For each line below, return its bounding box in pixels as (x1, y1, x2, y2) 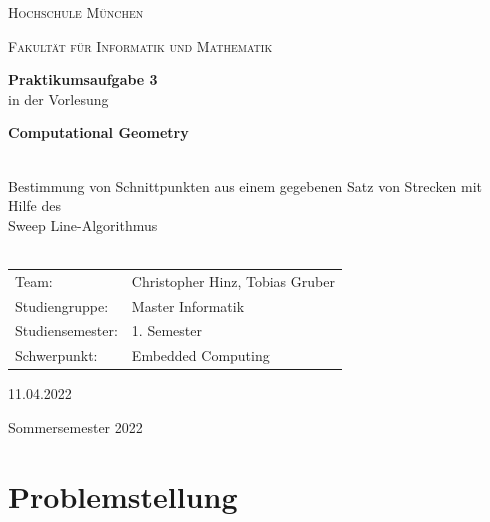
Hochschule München (8, 2, 144, 22)
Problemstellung (8, 475, 238, 516)
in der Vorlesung (8, 88, 109, 109)
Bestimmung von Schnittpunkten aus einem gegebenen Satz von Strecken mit (8, 175, 483, 196)
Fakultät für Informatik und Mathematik (8, 35, 273, 56)
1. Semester (131, 320, 202, 341)
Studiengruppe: (15, 295, 109, 316)
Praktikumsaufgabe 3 (8, 69, 158, 90)
